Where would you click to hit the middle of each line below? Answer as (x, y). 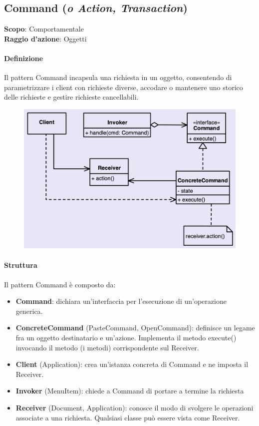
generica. (29, 311)
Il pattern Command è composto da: (60, 284)
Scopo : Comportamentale (44, 29)
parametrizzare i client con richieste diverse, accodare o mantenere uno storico (124, 87)
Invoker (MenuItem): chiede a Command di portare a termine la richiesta (130, 391)
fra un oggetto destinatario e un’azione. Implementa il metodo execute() (126, 337)
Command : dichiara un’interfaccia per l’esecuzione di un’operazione (121, 301)
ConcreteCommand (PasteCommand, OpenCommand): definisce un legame (135, 328)
